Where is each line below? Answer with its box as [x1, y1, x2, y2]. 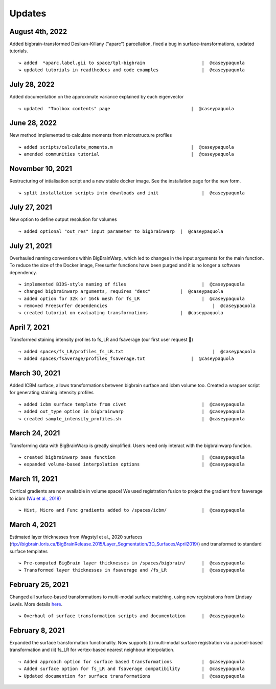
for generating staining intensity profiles [9, 390, 94, 396]
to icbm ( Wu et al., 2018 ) [9, 495, 61, 501]
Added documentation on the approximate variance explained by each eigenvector [9, 94, 184, 100]
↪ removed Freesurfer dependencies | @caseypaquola [18, 303, 256, 309]
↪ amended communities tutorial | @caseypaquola [18, 151, 235, 157]
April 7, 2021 [9, 323, 50, 332]
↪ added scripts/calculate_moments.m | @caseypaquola [18, 144, 235, 150]
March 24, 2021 [9, 429, 60, 438]
